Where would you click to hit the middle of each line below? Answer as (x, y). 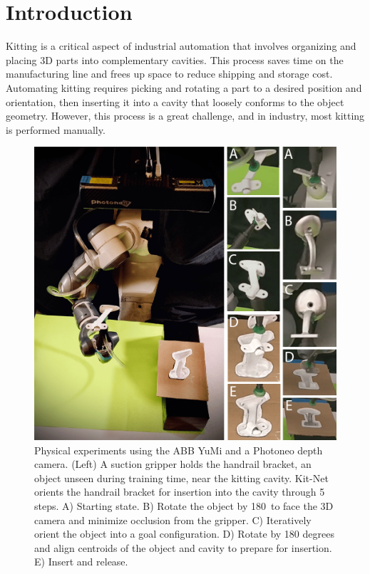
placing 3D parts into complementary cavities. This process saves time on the (175, 59)
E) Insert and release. (81, 562)
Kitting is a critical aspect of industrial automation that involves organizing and (181, 46)
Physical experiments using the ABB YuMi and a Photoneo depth (179, 450)
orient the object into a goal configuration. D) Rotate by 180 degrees (184, 534)
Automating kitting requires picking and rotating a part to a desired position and (184, 87)
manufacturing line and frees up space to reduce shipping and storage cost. (169, 74)
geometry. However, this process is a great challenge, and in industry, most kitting (185, 116)
